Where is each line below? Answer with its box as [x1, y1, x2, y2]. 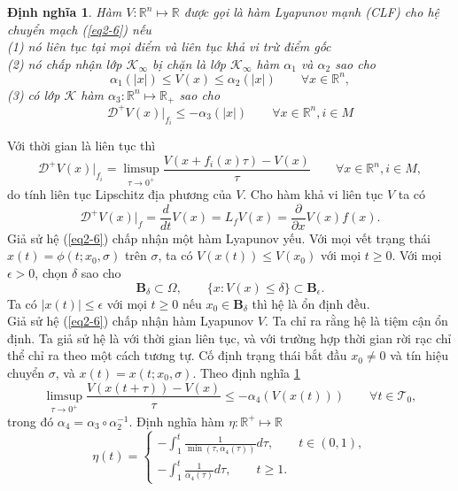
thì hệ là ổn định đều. [252, 294, 370, 312]
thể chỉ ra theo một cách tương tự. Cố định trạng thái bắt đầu [7, 346, 347, 364]
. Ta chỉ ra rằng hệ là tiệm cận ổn [264, 311, 448, 330]
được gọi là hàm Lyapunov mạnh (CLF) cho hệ [183, 3, 440, 20]
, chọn [35, 263, 68, 281]
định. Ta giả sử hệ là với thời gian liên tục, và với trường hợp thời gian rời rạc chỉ [7, 328, 452, 347]
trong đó [7, 411, 54, 430]
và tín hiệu [390, 346, 448, 364]
